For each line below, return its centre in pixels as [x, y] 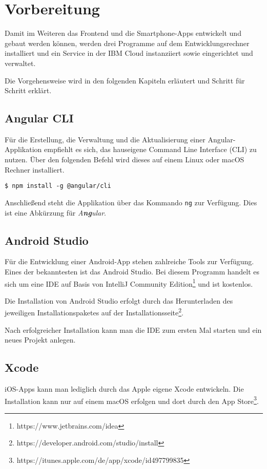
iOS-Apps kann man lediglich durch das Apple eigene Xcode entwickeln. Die [124, 389]
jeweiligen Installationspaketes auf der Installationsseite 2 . [94, 312]
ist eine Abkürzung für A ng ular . [55, 212]
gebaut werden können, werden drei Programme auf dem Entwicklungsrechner [127, 43]
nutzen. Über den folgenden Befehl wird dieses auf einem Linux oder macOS [125, 159]
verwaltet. [20, 63]
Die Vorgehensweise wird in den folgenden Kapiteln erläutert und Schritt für [125, 80]
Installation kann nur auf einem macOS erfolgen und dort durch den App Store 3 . [132, 400]
